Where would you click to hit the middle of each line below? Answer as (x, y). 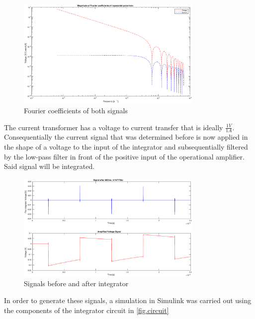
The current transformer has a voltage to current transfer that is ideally (114, 127)
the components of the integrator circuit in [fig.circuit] (86, 310)
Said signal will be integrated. (49, 166)
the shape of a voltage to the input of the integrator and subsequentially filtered (126, 147)
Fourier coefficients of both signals (76, 110)
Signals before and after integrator (76, 283)
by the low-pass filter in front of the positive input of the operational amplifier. (124, 156)
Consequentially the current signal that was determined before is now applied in (126, 137)
